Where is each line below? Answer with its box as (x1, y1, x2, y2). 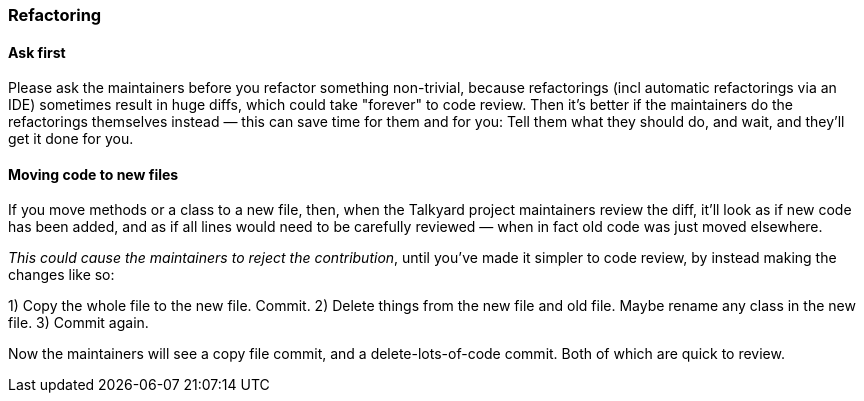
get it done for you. (8, 130, 134, 148)
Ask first (8, 43, 66, 61)
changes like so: (8, 266, 115, 284)
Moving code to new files (8, 165, 179, 183)
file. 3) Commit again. (8, 314, 149, 332)
